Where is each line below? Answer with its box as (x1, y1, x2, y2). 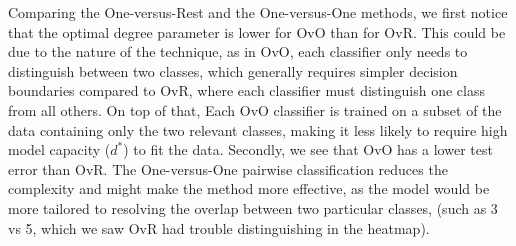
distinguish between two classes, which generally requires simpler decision (8, 60, 458, 81)
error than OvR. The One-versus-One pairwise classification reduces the (8, 158, 448, 179)
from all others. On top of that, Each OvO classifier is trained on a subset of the (8, 99, 502, 120)
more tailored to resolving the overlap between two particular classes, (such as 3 (8, 197, 498, 218)
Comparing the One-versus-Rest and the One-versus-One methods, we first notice (8, 2, 508, 22)
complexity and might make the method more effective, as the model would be (8, 178, 490, 199)
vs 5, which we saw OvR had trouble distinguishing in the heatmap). (8, 217, 430, 238)
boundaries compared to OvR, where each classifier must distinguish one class (8, 80, 485, 101)
